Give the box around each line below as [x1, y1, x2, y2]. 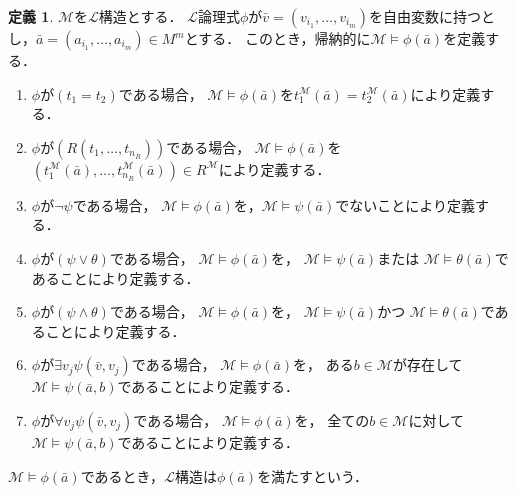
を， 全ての [294, 409, 370, 430]
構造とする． [98, 6, 183, 26]
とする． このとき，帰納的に [184, 28, 371, 48]
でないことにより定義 [335, 194, 475, 215]
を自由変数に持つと [369, 6, 496, 26]
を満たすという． [257, 465, 369, 486]
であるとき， [80, 465, 165, 486]
